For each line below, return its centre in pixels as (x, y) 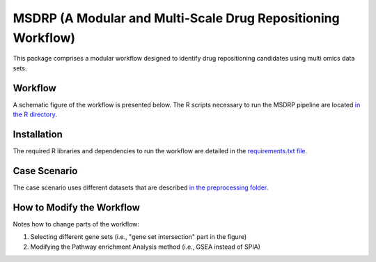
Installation (38, 134)
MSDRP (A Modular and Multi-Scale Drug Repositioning (177, 18)
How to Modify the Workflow (77, 207)
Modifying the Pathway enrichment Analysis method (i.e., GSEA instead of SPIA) (146, 247)
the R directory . (35, 114)
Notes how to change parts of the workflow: (76, 224)
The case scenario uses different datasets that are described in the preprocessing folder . (141, 187)
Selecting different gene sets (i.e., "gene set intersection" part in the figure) (139, 237)
